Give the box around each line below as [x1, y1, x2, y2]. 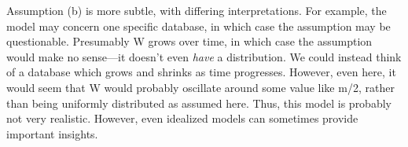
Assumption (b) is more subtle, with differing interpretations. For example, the [6, 2, 387, 18]
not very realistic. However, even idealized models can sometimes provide [6, 110, 358, 127]
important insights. [6, 125, 98, 141]
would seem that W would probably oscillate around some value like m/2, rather [6, 79, 395, 95]
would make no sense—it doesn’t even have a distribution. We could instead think [6, 48, 402, 64]
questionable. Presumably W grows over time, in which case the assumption [6, 33, 373, 50]
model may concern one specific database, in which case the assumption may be [6, 17, 391, 34]
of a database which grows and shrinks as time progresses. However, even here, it [6, 64, 396, 80]
